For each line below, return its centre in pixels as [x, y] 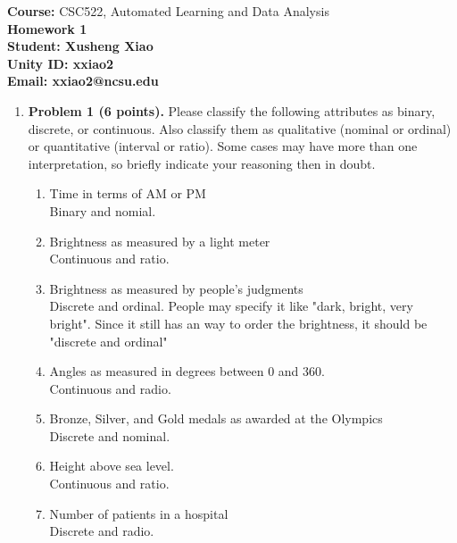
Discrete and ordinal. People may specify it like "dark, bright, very [231, 306]
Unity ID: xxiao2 [61, 63]
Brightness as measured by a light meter [160, 241]
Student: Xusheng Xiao [80, 46]
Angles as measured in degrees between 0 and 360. [187, 371]
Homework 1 [47, 28]
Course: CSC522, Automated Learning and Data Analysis [168, 11]
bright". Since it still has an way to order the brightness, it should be [238, 323]
